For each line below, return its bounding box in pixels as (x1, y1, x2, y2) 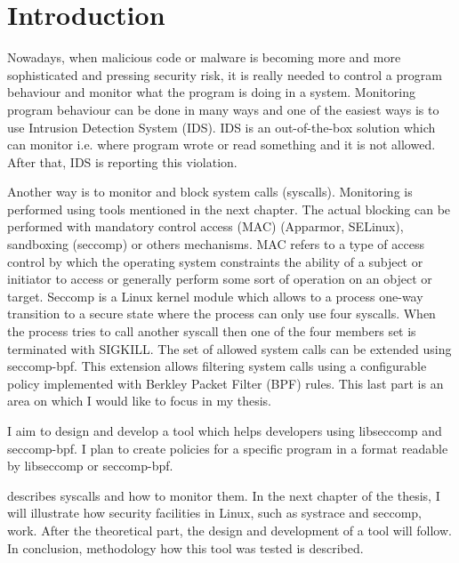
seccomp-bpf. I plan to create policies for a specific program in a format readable (7, 438, 448, 457)
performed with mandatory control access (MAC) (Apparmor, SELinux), (7, 217, 404, 236)
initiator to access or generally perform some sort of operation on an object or (7, 269, 432, 288)
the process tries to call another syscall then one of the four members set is (7, 322, 416, 341)
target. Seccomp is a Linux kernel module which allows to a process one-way (7, 286, 423, 305)
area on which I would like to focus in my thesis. (7, 391, 271, 410)
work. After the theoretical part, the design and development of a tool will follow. (7, 520, 452, 539)
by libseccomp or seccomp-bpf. (7, 456, 173, 475)
